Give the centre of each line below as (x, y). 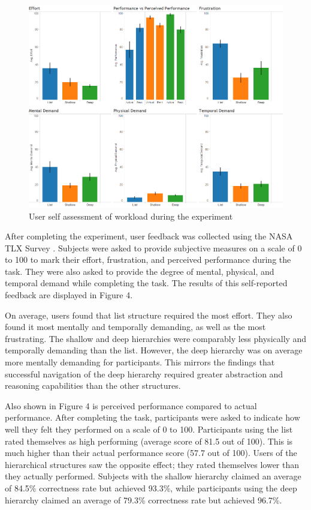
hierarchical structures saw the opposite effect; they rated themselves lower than (152, 464)
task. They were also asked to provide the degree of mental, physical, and (140, 271)
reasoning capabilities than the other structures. (93, 385)
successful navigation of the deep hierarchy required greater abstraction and (144, 373)
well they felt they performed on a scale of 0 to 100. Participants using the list (149, 429)
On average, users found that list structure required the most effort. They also (149, 315)
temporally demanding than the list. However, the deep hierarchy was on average (154, 350)
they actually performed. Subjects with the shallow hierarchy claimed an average (153, 476)
